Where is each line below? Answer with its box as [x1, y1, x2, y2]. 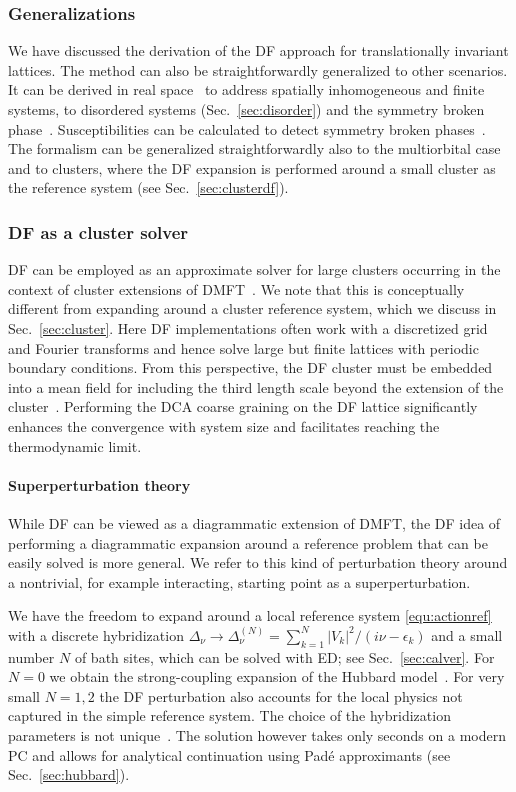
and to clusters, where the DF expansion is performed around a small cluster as [8, 157, 496, 178]
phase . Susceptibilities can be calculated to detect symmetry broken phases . [8, 118, 486, 139]
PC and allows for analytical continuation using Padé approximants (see [8, 744, 451, 765]
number [8, 646, 55, 667]
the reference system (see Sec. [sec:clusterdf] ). [8, 177, 289, 198]
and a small [431, 624, 503, 645]
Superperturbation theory [8, 474, 191, 495]
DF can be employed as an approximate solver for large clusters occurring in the [8, 259, 501, 280]
